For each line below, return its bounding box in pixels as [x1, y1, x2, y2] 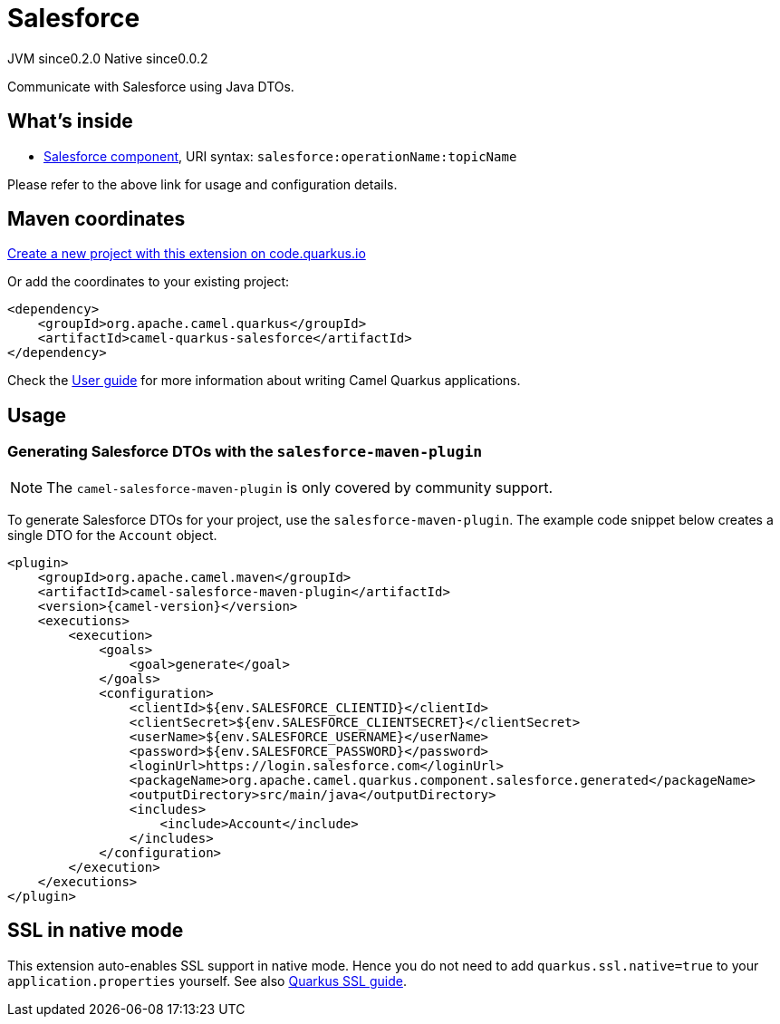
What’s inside [7, 110, 133, 133]
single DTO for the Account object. [7, 526, 217, 543]
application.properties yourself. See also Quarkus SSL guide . [7, 972, 407, 989]
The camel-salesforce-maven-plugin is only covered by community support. [46, 478, 554, 497]
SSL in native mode [7, 919, 184, 942]
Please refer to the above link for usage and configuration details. [7, 176, 398, 192]
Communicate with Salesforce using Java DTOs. [7, 78, 294, 94]
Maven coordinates [7, 208, 186, 231]
